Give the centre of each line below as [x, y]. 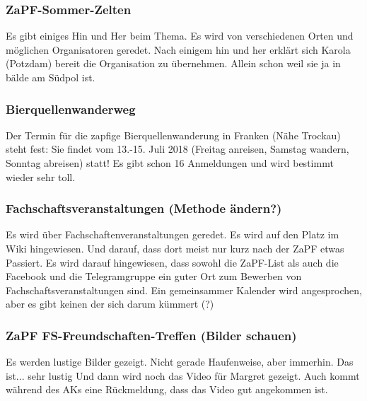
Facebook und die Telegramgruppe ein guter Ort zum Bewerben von [154, 276]
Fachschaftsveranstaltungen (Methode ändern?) [144, 208]
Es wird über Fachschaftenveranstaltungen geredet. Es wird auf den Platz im [173, 234]
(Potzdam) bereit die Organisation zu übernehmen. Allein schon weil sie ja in [173, 63]
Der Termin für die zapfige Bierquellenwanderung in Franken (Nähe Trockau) [173, 135]
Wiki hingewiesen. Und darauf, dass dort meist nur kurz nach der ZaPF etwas [175, 248]
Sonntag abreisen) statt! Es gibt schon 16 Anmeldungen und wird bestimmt [170, 163]
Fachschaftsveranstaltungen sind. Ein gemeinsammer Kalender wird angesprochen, [184, 290]
